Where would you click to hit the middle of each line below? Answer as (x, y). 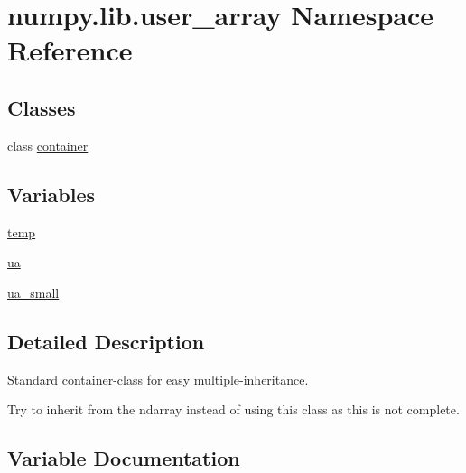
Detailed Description (106, 341)
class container (48, 145)
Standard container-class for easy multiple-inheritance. (158, 379)
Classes (42, 107)
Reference (70, 50)
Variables (51, 194)
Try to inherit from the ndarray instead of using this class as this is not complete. (233, 409)
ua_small (33, 292)
